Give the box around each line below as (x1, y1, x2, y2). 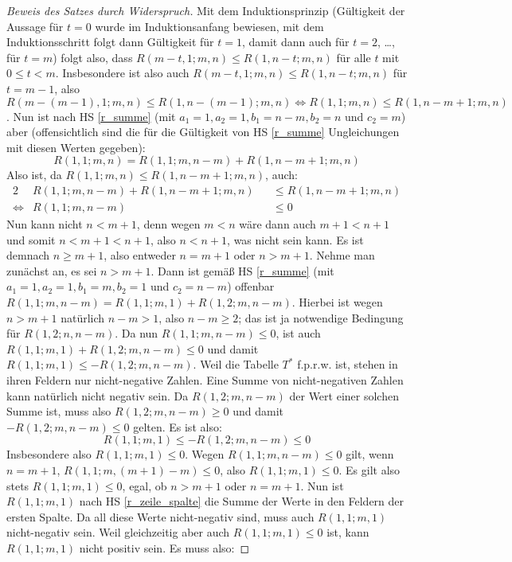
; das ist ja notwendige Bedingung (238, 309, 404, 326)
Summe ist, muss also (6, 403, 111, 420)
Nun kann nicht (6, 216, 83, 232)
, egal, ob (122, 477, 167, 494)
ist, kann (326, 524, 369, 541)
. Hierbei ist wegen (291, 293, 383, 310)
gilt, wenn (346, 446, 394, 462)
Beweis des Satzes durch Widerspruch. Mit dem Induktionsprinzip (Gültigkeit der (6, 2, 405, 18)
